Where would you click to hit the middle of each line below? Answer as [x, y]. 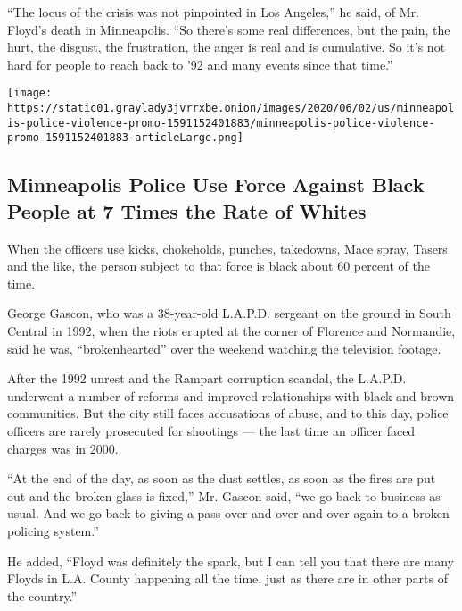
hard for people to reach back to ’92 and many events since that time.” [200, 64]
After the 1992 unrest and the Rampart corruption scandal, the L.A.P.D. [207, 378]
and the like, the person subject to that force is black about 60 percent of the [219, 266]
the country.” [42, 595]
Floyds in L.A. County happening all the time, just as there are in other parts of [227, 578]
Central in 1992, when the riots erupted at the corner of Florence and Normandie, [231, 330]
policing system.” [53, 530]
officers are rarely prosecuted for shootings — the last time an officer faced [211, 430]
